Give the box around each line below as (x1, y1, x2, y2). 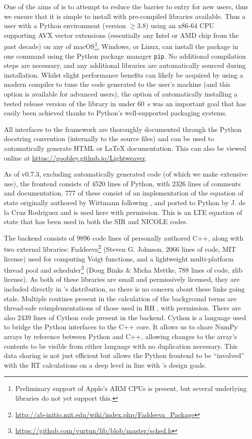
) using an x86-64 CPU (145, 20, 214, 31)
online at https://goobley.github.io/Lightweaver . (4, 152, 147, 163)
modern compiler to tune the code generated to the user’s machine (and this (4, 79, 231, 89)
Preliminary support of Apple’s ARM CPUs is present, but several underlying (15, 383, 247, 393)
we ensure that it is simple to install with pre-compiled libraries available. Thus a (4, 11, 246, 21)
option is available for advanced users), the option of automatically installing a (4, 89, 237, 99)
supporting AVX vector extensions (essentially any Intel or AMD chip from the (4, 30, 239, 40)
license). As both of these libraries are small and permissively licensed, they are (4, 274, 240, 284)
